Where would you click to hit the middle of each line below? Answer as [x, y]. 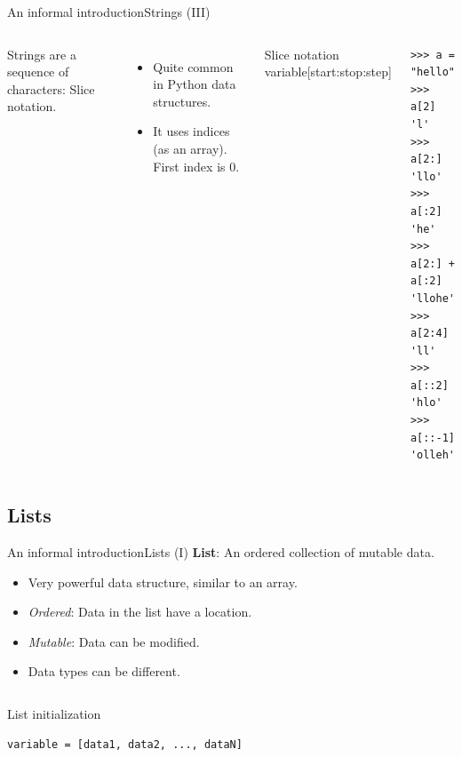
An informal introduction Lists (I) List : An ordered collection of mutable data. [221, 552]
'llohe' [432, 298]
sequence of [38, 72]
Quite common [193, 66]
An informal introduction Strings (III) [109, 12]
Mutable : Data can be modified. [114, 641]
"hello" [432, 72]
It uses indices [191, 131]
